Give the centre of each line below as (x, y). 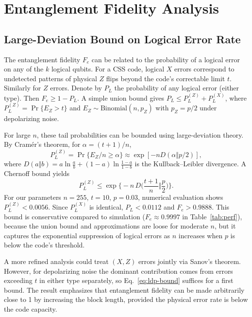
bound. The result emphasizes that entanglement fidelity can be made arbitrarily (124, 290)
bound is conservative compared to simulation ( (75, 216)
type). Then (22, 97)
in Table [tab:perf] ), (212, 216)
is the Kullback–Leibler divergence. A (191, 164)
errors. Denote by (76, 88)
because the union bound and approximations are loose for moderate (106, 226)
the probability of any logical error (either (177, 88)
